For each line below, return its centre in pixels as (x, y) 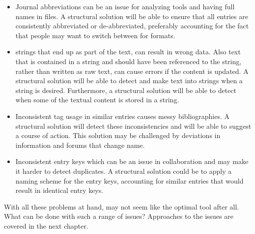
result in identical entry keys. (59, 190)
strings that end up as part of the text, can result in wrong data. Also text (128, 52)
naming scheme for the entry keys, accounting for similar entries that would (129, 180)
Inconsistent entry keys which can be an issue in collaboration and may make (132, 161)
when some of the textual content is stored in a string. (97, 100)
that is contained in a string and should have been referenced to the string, (128, 61)
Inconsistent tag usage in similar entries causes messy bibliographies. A (123, 116)
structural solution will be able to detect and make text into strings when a (129, 81)
